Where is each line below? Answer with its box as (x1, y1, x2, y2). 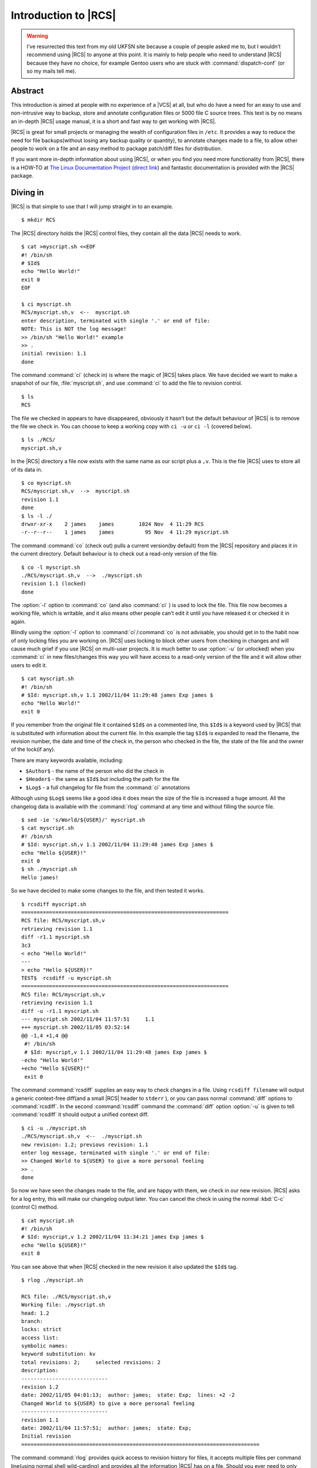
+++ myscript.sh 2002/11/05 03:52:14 (21, 1024, 130, 1031)
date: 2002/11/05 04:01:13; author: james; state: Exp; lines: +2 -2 (21, 1392, 235, 1399)
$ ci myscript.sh (21, 301, 71, 308)
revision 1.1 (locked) (21, 580, 87, 587)
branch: (21, 1318, 43, 1324)
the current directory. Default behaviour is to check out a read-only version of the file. (11, 550, 218, 557)
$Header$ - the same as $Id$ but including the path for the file (25, 776, 180, 783)
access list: (21, 1334, 59, 1341)
